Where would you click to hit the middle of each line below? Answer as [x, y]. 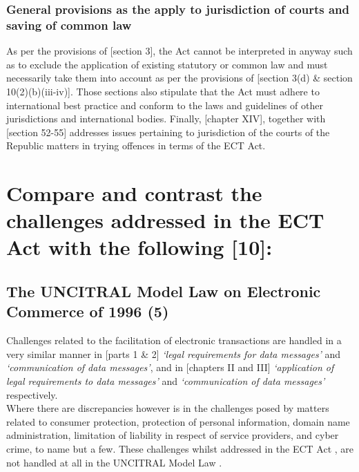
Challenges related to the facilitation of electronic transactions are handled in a [174, 340]
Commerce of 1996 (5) [88, 311]
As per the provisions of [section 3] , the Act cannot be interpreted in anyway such [179, 51]
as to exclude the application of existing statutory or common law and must [167, 64]
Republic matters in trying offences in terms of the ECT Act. [136, 145]
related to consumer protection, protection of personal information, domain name [178, 421]
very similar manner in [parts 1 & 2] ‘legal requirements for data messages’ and [174, 353]
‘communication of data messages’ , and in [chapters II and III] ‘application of [170, 367]
